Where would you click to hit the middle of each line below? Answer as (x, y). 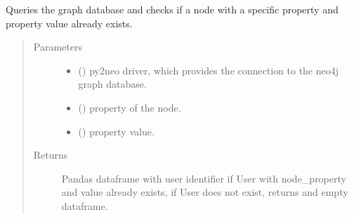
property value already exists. (69, 23)
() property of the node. (130, 107)
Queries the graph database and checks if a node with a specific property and (172, 9)
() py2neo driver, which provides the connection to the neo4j (209, 70)
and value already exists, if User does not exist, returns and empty (205, 192)
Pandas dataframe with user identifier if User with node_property (204, 178)
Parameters (58, 47)
